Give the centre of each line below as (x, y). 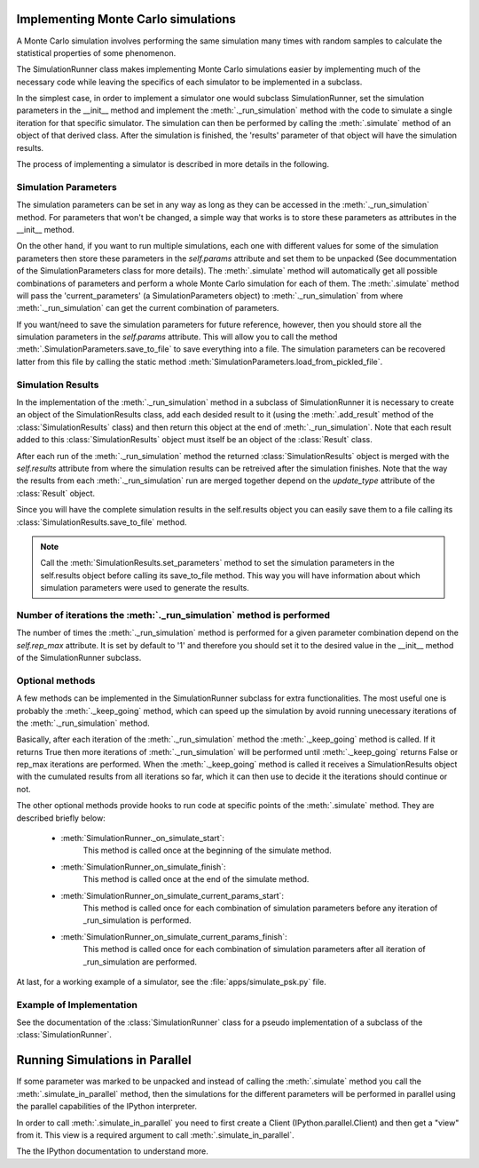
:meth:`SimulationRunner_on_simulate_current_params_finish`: (174, 936)
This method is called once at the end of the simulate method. (196, 879)
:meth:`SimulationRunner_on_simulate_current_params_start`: (172, 895)
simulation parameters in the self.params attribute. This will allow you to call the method (177, 337)
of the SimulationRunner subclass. (79, 658)
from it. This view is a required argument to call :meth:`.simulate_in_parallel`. (155, 1135)
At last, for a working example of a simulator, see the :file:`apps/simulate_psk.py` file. (172, 981)
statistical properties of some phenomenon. (96, 52)
